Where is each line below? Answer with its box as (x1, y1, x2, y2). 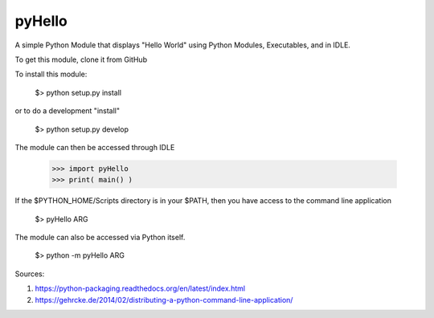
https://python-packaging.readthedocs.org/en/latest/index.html (35, 283, 245, 293)
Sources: (14, 269, 45, 279)
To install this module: (14, 69, 88, 79)
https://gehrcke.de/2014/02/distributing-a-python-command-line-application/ (35, 295, 293, 304)
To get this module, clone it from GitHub (14, 55, 148, 64)
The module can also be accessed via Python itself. (14, 233, 186, 243)
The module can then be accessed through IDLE (14, 142, 175, 152)
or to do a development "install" (14, 106, 121, 116)
